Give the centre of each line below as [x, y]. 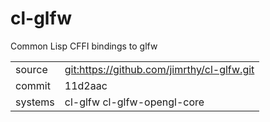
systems [35, 102]
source [31, 69]
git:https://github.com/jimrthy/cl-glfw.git [159, 69]
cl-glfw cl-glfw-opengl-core [134, 102]
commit [33, 85]
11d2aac [86, 85]
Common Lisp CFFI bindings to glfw [84, 46]
